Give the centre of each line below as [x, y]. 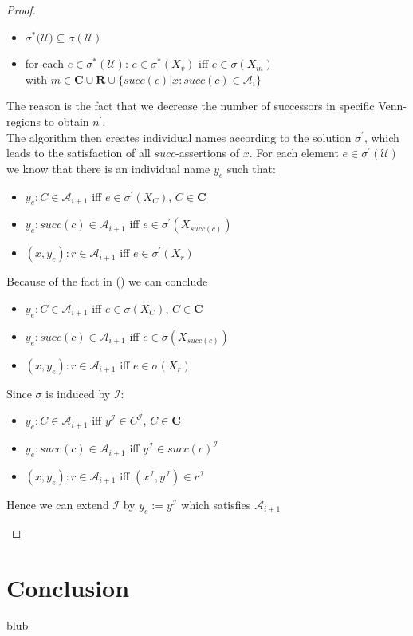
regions [24, 121]
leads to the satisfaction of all [79, 153]
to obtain [67, 121]
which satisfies [216, 504]
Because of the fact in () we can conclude [107, 281]
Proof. [21, 10]
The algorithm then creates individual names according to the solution [179, 137]
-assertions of [208, 153]
